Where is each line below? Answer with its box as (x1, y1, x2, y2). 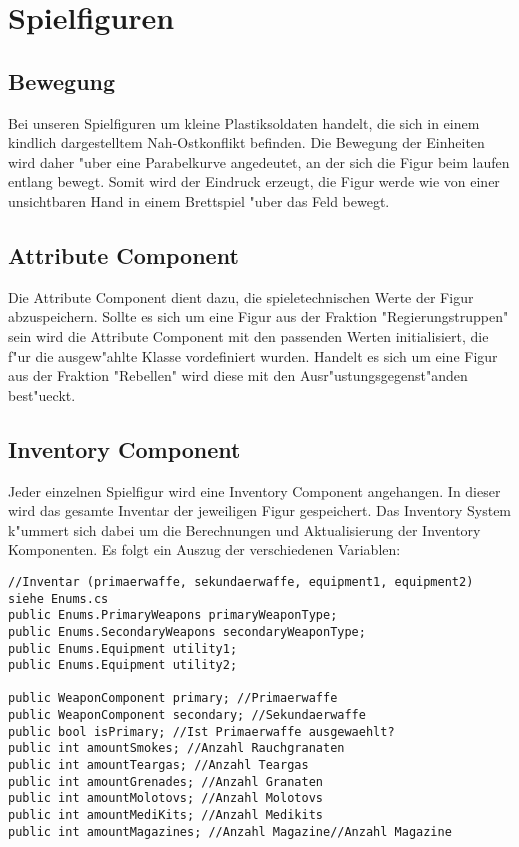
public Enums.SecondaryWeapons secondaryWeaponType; (8, 624, 366, 639)
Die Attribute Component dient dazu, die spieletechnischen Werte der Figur (8, 286, 474, 307)
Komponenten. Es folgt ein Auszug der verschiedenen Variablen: (8, 539, 401, 560)
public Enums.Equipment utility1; (8, 641, 238, 656)
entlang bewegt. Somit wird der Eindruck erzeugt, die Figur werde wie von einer (8, 171, 500, 192)
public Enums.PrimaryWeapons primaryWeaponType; (8, 608, 338, 623)
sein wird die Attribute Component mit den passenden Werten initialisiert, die (8, 325, 489, 346)
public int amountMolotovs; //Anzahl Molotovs (8, 791, 323, 806)
